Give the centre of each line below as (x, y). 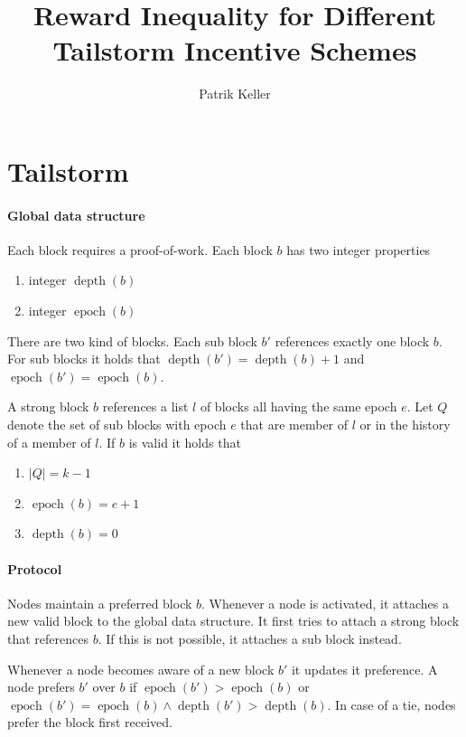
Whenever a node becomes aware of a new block (141, 669)
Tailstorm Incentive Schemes (235, 50)
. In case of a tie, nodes (391, 704)
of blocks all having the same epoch (298, 406)
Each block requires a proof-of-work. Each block (140, 249)
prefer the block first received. (90, 722)
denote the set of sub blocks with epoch (117, 425)
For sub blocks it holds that (84, 359)
